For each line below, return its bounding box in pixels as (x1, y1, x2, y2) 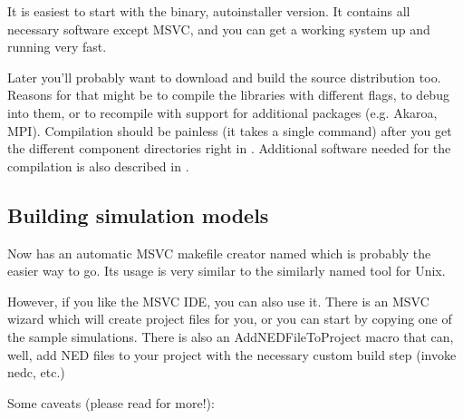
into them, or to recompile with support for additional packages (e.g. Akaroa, (7, 102, 438, 122)
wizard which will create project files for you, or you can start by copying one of (7, 309, 452, 328)
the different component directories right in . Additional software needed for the (7, 139, 451, 158)
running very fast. (7, 37, 107, 56)
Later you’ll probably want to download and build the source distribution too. (7, 67, 441, 86)
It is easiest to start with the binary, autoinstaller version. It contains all (7, 2, 410, 20)
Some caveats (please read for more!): (7, 393, 215, 412)
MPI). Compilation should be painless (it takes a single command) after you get (7, 121, 452, 140)
